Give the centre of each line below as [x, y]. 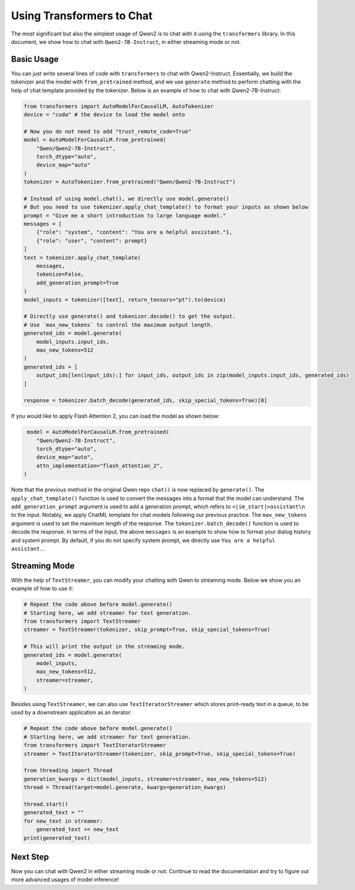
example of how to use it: [42, 588]
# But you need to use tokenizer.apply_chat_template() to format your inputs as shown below [166, 207]
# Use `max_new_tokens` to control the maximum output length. [119, 325]
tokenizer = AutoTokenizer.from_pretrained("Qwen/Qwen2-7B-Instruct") [130, 182]
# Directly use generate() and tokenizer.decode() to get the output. [130, 316]
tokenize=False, [60, 274]
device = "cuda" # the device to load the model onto [104, 114]
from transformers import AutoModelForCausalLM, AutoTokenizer [119, 106]
